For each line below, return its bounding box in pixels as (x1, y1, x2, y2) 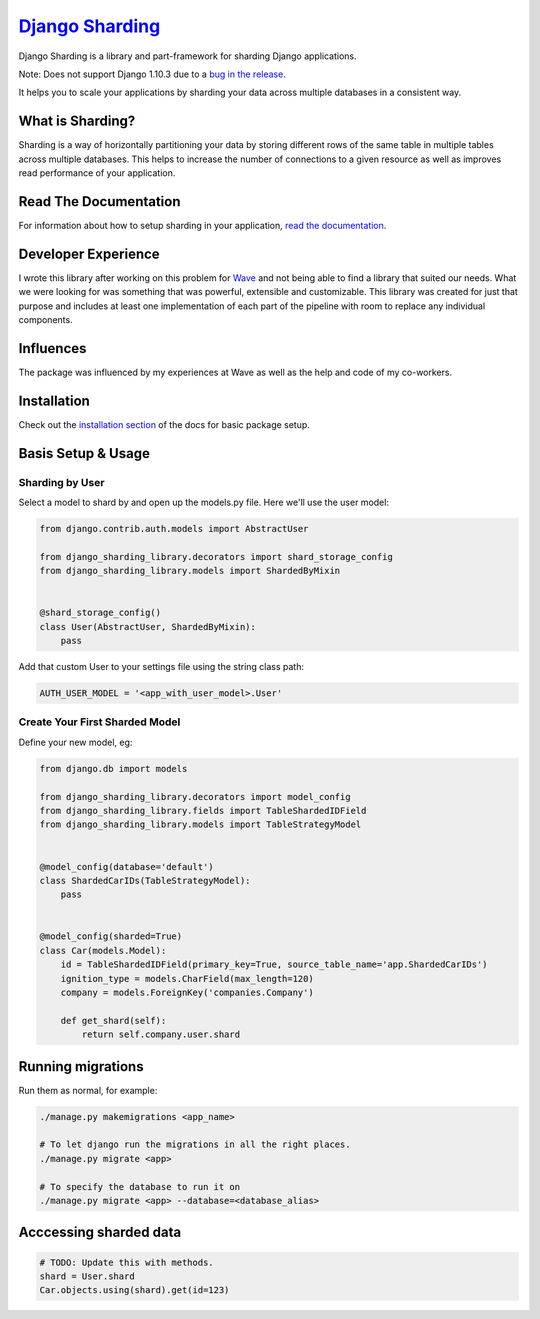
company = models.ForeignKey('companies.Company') (60, 987, 314, 999)
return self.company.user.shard (81, 1029, 240, 1040)
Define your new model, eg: (18, 736, 133, 748)
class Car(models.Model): (39, 945, 167, 956)
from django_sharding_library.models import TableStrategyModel (39, 819, 362, 830)
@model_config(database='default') (39, 861, 214, 872)
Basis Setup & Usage (18, 445, 150, 462)
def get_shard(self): (60, 1015, 167, 1026)
